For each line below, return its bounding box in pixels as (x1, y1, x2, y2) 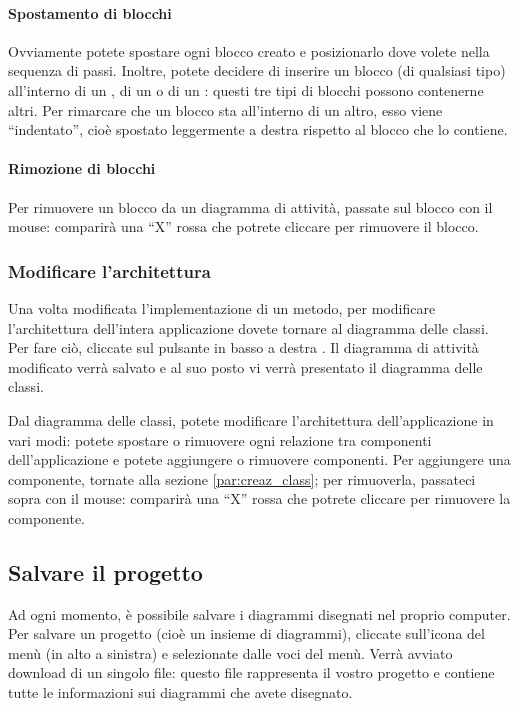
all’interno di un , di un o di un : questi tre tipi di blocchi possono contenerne (8, 79, 484, 100)
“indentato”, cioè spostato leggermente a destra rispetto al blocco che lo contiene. (8, 119, 508, 140)
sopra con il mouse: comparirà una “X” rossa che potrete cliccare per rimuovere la (8, 488, 511, 509)
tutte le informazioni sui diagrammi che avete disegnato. (8, 682, 353, 703)
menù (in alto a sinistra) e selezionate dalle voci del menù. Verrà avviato (8, 642, 453, 663)
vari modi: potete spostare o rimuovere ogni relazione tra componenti (8, 429, 432, 450)
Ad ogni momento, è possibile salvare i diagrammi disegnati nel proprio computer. (8, 603, 511, 624)
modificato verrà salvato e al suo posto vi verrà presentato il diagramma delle (8, 356, 483, 377)
